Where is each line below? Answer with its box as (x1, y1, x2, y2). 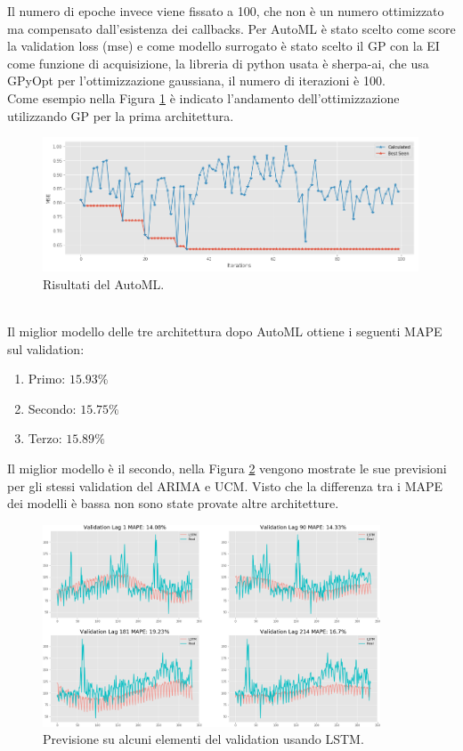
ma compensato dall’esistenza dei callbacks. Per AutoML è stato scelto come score (7, 19, 456, 37)
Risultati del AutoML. (43, 274, 165, 293)
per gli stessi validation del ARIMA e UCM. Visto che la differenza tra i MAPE (7, 476, 443, 495)
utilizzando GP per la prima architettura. (7, 106, 234, 125)
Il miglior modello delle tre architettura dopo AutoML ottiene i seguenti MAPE (7, 322, 443, 341)
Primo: (28, 369, 66, 388)
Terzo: (28, 429, 62, 448)
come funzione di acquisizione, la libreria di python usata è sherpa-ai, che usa (7, 53, 429, 72)
